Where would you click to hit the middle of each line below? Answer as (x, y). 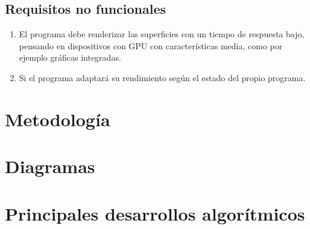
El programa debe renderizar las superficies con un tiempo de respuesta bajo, (162, 34)
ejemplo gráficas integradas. (70, 57)
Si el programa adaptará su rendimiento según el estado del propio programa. (162, 77)
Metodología (58, 119)
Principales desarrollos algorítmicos (155, 213)
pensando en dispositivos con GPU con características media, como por (151, 45)
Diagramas (50, 166)
